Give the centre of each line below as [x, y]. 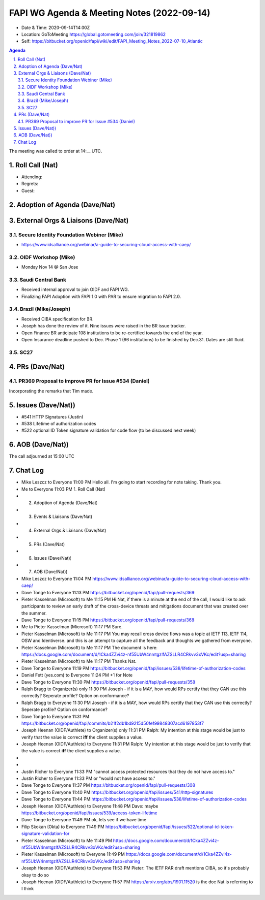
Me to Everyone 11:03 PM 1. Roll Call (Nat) [63, 489]
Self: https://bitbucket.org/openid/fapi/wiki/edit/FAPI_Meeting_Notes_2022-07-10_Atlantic [112, 41]
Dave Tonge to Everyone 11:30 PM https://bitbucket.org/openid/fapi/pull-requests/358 [108, 682]
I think [27, 889]
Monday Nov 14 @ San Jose [50, 267]
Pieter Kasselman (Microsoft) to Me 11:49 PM [67, 840]
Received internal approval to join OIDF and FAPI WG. [75, 289]
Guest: [28, 191]
